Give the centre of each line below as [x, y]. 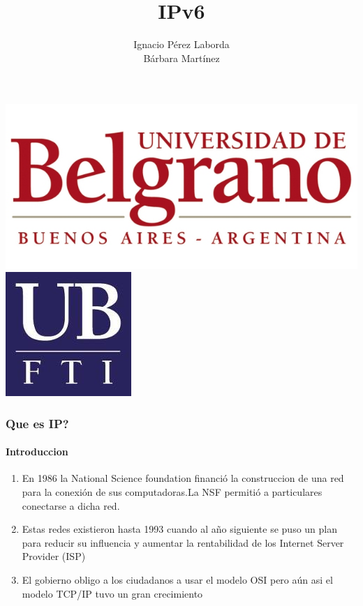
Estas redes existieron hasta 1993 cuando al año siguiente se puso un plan [180, 529]
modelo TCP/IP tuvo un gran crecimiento [112, 593]
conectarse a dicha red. [71, 505]
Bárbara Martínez [181, 58]
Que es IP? [37, 423]
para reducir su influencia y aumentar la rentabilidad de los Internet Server [183, 542]
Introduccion [37, 452]
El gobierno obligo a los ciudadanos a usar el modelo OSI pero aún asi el [177, 579]
